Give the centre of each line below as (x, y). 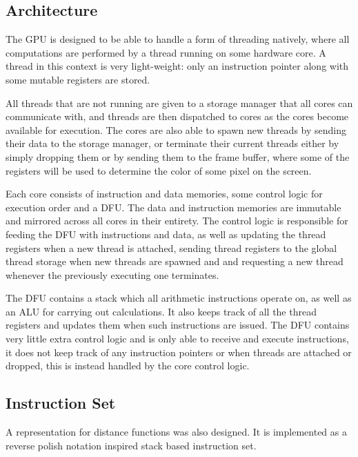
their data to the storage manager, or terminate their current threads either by (172, 143)
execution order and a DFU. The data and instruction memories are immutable (173, 207)
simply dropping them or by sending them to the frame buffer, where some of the (178, 156)
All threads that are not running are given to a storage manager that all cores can (179, 103)
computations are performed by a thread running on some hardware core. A (166, 52)
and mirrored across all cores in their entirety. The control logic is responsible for (177, 221)
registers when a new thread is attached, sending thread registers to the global (171, 247)
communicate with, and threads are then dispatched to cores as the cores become (177, 116)
